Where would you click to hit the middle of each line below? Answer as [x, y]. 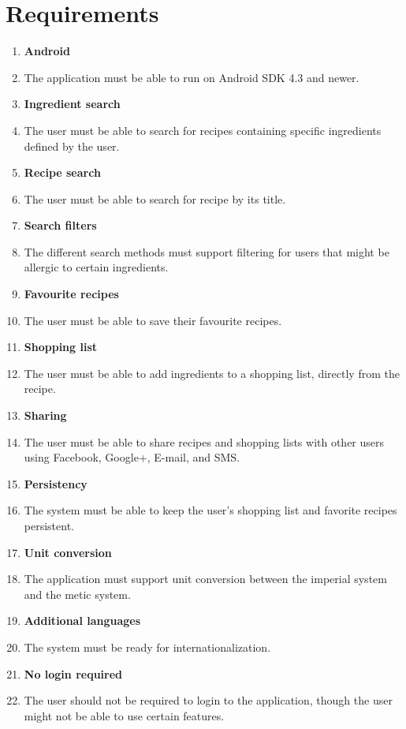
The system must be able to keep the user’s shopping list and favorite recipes [210, 510]
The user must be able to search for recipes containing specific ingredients [203, 130]
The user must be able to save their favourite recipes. [153, 320]
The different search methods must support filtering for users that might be [207, 251]
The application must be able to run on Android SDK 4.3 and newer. [192, 77]
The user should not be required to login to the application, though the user [208, 700]
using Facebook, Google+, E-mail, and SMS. [132, 457]
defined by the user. [72, 146]
